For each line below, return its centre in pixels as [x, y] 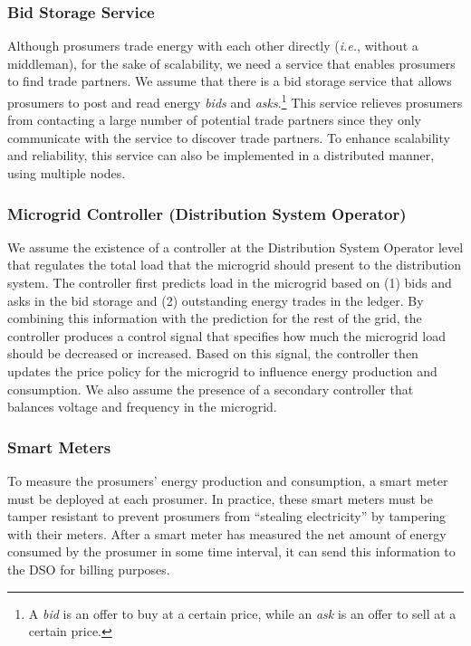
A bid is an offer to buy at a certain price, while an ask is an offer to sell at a [242, 613]
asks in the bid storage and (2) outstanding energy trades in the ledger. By [216, 300]
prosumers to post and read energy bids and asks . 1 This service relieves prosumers [235, 101]
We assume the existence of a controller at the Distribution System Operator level [235, 247]
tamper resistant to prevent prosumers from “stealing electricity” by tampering [227, 516]
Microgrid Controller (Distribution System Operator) [207, 213]
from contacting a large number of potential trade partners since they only [214, 120]
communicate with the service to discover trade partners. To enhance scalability [229, 137]
